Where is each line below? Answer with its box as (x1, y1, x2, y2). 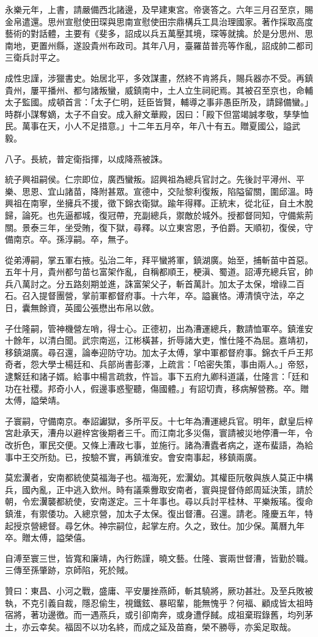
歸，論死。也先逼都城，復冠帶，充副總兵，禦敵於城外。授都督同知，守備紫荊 (5, 208, 313, 221)
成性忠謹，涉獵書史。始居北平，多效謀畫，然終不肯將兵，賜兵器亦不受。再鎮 (5, 71, 313, 84)
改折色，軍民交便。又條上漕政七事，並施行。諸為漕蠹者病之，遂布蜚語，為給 (5, 439, 313, 451)
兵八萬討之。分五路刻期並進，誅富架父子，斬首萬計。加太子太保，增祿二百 (5, 277, 305, 290)
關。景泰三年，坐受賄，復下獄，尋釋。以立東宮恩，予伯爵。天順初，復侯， (5, 221, 305, 233)
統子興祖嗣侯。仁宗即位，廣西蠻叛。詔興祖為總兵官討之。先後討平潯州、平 (5, 173, 305, 186)
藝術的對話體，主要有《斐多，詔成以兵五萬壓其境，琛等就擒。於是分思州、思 (5, 27, 313, 40)
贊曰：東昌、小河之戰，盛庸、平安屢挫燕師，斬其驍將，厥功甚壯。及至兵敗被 (5, 584, 313, 597)
